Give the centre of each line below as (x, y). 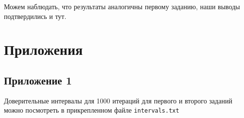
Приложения (44, 49)
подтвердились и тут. (35, 16)
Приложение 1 (38, 80)
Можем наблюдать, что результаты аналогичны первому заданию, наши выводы (122, 6)
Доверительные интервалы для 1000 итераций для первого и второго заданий (118, 100)
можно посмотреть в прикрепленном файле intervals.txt (92, 110)
